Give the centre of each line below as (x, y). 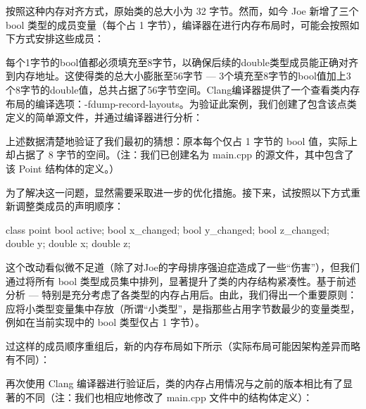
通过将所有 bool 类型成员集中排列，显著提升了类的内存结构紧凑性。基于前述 (181, 281)
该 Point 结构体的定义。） (63, 168)
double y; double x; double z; (68, 243)
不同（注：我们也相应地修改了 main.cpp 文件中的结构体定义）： (169, 397)
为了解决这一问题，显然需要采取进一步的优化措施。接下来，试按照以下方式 (178, 192)
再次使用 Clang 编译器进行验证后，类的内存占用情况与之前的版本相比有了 (175, 383)
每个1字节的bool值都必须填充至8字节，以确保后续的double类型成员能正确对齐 (182, 62)
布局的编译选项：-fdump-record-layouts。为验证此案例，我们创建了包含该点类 (181, 103)
